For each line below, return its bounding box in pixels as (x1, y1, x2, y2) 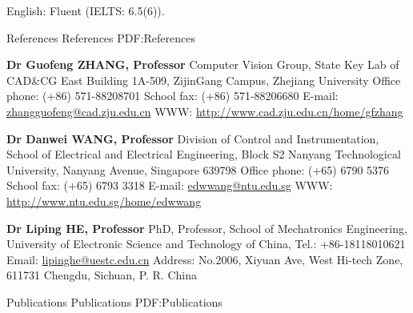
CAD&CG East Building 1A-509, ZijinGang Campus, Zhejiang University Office (6, 71, 401, 88)
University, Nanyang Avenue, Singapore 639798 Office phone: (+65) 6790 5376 (6, 161, 390, 178)
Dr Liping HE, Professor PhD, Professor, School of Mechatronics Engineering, (6, 219, 407, 236)
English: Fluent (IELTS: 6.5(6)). (6, 2, 165, 18)
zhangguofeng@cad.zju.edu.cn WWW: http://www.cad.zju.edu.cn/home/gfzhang (6, 102, 403, 119)
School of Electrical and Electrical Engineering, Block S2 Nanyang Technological (6, 146, 401, 163)
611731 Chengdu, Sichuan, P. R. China (6, 267, 198, 283)
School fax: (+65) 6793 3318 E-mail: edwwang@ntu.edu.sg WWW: (6, 177, 333, 194)
